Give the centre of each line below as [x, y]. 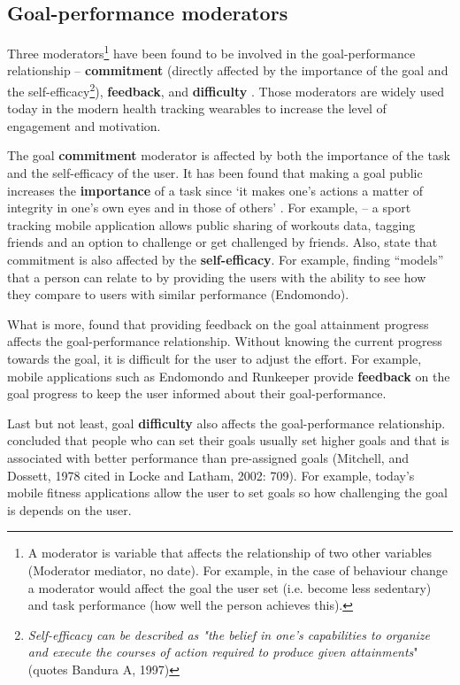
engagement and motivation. [84, 125]
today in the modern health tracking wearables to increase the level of [197, 108]
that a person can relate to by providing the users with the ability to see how [217, 277]
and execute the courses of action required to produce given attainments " [223, 652]
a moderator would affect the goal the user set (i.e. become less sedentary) [230, 587]
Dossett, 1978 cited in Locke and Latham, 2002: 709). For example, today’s [211, 475]
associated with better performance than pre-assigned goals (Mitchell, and [208, 457]
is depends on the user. [69, 509]
